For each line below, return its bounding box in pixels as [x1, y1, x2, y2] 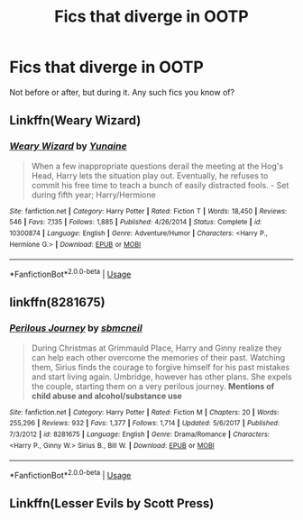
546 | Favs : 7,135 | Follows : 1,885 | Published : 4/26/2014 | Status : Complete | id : [9, 218, 262, 227]
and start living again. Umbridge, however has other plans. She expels [31, 371, 292, 382]
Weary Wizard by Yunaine [9, 140, 128, 152]
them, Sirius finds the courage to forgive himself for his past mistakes [31, 361, 290, 372]
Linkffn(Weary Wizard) [9, 113, 142, 128]
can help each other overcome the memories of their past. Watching [31, 351, 286, 362]
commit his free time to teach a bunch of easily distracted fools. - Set [31, 179, 289, 190]
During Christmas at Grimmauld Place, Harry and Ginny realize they [31, 342, 282, 353]
